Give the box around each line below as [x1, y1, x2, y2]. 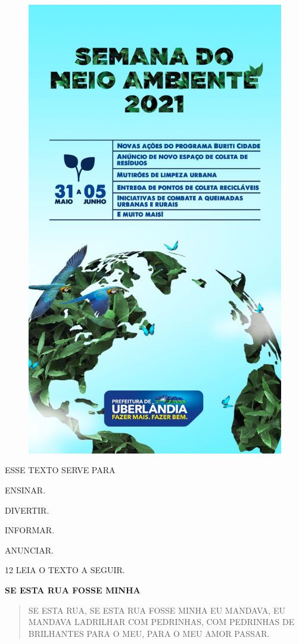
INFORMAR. [5, 524, 55, 536]
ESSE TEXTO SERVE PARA [5, 464, 116, 476]
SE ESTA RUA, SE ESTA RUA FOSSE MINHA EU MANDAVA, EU [28, 604, 285, 616]
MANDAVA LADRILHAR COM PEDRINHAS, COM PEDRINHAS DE [28, 615, 295, 628]
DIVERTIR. [5, 504, 49, 516]
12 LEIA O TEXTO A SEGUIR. [5, 564, 125, 576]
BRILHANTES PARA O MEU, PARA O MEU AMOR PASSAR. [28, 627, 270, 639]
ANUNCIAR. [5, 543, 54, 556]
